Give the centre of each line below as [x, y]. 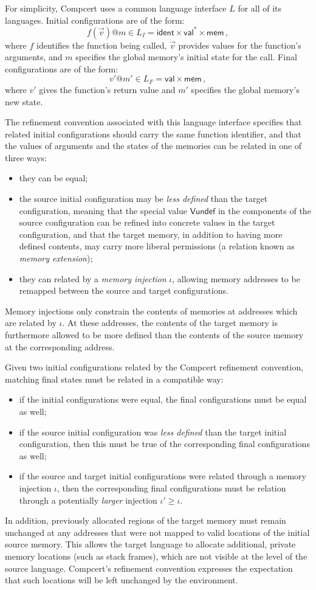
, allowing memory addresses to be [236, 278]
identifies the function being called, [102, 45]
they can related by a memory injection [93, 278]
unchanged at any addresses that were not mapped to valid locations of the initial [157, 532]
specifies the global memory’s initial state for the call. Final [186, 57]
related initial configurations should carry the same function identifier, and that [153, 134]
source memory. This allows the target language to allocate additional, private [150, 544]
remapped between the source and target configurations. [124, 290]
